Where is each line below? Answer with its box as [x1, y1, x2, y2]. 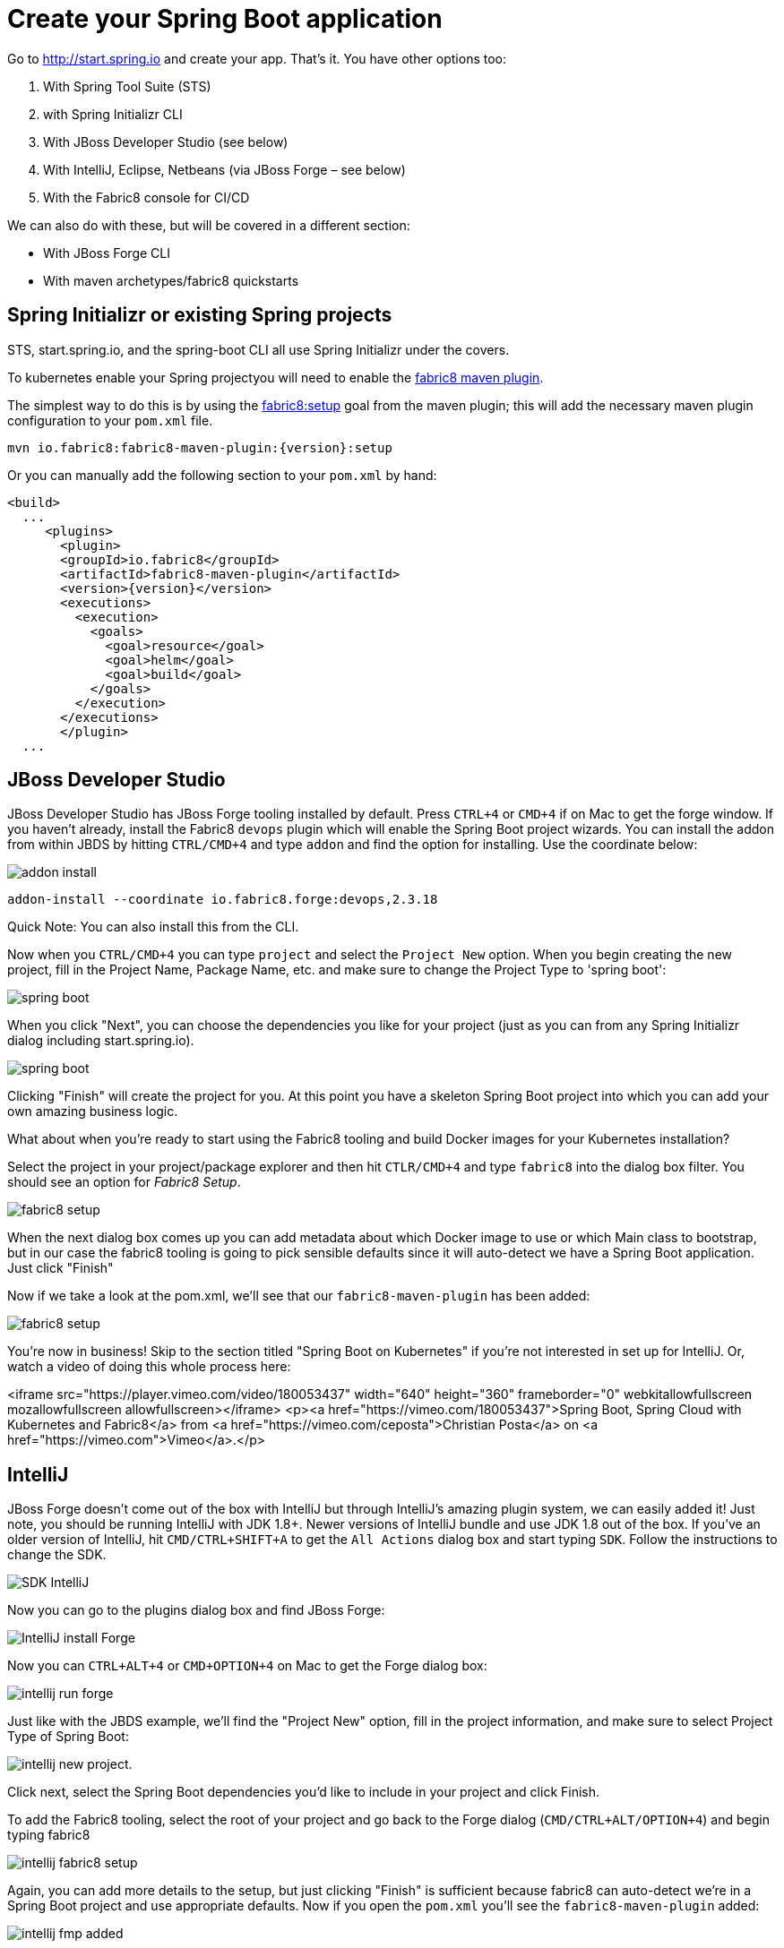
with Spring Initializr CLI [43, 106, 183, 122]
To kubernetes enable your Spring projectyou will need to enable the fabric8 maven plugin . [7, 369, 544, 385]
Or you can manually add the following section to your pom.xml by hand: [7, 467, 437, 483]
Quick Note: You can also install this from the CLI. [7, 919, 299, 935]
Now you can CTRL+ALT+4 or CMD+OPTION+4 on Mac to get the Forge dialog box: [7, 1658, 487, 1674]
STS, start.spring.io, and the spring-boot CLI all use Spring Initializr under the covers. [7, 341, 510, 357]
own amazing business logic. [7, 1103, 178, 1120]
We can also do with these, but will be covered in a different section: [7, 217, 410, 233]
